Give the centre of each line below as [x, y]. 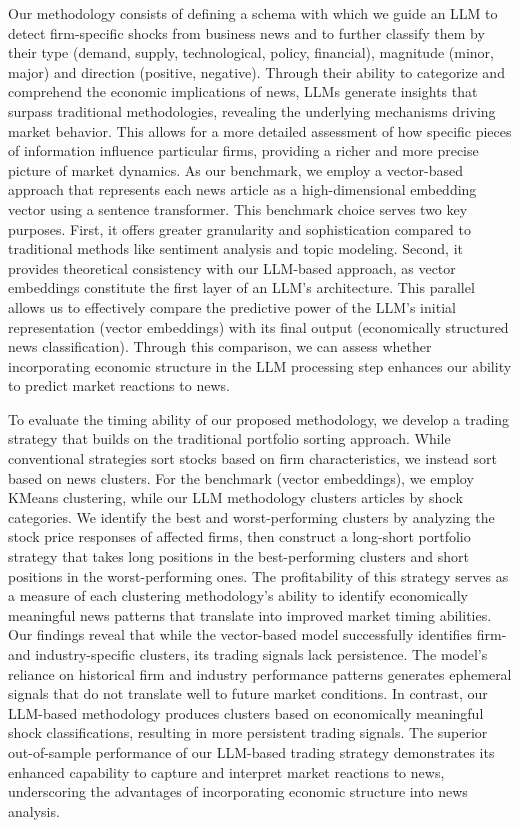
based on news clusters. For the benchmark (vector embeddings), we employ [241, 477]
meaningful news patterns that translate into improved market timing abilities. [250, 614]
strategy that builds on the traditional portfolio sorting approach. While [229, 438]
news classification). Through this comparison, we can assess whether [220, 346]
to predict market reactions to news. [119, 385]
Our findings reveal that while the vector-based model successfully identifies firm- [257, 634]
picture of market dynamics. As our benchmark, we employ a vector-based [235, 169]
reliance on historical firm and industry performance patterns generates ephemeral [260, 673]
